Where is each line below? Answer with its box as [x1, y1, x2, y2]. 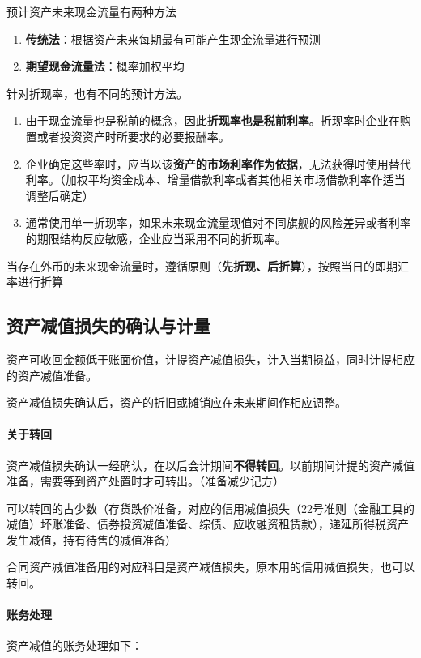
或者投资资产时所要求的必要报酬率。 [36, 127, 230, 144]
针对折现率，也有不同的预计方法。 [6, 84, 188, 101]
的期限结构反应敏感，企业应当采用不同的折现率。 [25, 229, 287, 246]
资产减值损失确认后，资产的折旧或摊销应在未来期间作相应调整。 [6, 394, 347, 411]
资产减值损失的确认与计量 [6, 313, 210, 338]
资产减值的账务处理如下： [6, 637, 142, 654]
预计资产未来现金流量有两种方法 [6, 3, 176, 19]
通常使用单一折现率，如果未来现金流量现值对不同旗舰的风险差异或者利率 [25, 214, 411, 231]
